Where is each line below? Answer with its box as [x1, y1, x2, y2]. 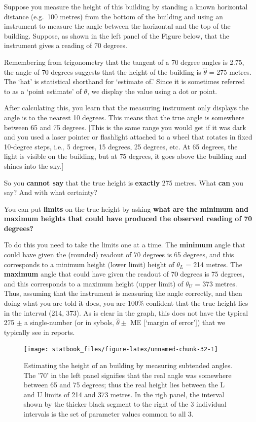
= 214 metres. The [185, 259, 242, 269]
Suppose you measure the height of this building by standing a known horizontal [4, 1, 248, 11]
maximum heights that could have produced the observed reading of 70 [4, 213, 252, 224]
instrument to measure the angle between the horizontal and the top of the [4, 21, 231, 31]
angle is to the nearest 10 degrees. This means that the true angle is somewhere [4, 112, 245, 122]
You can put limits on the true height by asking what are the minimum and [4, 203, 249, 214]
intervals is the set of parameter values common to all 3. [24, 409, 194, 419]
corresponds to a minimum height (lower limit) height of [4, 259, 175, 269]
